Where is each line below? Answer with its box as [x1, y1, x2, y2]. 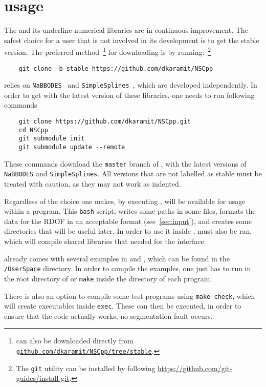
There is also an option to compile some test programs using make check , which [4, 290, 255, 301]
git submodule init [18, 135, 85, 142]
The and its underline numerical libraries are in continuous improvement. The [4, 25, 248, 35]
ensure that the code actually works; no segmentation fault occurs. [4, 310, 213, 321]
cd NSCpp [18, 126, 48, 134]
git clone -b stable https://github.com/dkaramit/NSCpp [18, 65, 213, 72]
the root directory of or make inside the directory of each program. [4, 273, 212, 283]
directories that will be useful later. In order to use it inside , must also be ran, [4, 226, 252, 236]
